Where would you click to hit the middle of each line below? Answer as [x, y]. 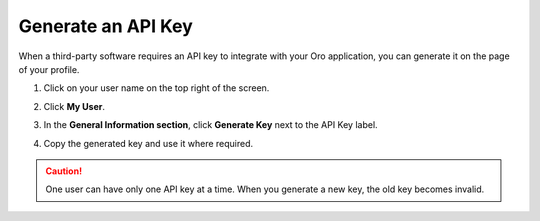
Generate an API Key [106, 26]
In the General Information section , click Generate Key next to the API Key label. [211, 125]
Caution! [64, 171]
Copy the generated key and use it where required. [148, 143]
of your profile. [49, 69]
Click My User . [74, 106]
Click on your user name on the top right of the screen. [156, 88]
